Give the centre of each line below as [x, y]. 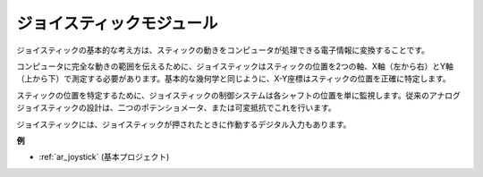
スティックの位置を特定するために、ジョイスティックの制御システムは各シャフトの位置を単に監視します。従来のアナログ [238, 95]
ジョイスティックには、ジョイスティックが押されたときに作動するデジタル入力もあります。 [184, 124]
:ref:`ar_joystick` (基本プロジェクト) [104, 157]
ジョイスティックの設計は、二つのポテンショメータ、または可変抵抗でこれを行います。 [176, 108]
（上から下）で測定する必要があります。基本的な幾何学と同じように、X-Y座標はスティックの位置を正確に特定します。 [233, 79]
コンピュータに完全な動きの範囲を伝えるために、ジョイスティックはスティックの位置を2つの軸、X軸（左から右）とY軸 [235, 66]
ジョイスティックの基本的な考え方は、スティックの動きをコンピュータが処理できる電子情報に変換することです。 [223, 50]
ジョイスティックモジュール [117, 23]
